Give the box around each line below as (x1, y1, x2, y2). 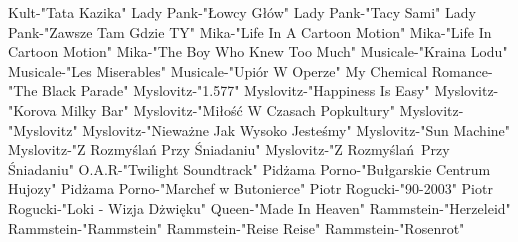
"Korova (8, 99, 57, 120)
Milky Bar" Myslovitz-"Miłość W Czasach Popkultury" (61, 99, 395, 120)
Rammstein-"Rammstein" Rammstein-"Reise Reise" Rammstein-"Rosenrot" (8, 217, 465, 238)
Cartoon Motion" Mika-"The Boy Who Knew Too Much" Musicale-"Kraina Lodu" (8, 41, 508, 62)
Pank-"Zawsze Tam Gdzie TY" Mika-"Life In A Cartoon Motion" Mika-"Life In (8, 21, 492, 42)
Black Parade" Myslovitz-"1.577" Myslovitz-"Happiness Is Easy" (42, 80, 430, 101)
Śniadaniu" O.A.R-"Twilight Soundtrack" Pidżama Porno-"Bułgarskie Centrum (8, 158, 491, 179)
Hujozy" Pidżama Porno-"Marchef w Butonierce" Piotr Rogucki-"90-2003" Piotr (8, 178, 493, 199)
